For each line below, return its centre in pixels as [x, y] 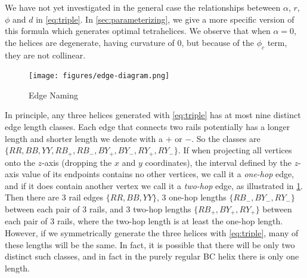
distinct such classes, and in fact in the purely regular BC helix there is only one [152, 256]
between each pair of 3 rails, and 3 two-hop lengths [98, 209]
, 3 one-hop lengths [192, 197]
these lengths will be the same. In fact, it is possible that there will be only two [150, 244]
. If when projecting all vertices [235, 150]
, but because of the [218, 42]
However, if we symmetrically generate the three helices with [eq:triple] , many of [152, 233]
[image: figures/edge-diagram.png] [99, 76]
